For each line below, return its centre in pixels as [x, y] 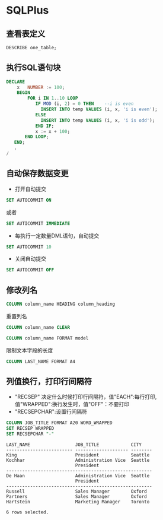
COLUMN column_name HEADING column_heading [61, 304]
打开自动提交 [30, 189]
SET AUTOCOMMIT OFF [30, 270]
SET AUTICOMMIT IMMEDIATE [38, 223]
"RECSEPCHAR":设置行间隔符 [51, 412]
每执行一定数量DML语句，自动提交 [57, 236]
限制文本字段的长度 [30, 350]
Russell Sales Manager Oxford [76, 492]
